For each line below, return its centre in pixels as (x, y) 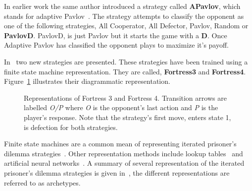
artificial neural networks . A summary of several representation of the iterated (124, 163)
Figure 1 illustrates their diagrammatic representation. (87, 81)
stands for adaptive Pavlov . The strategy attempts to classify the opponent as (124, 16)
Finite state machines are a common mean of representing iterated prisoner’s (120, 144)
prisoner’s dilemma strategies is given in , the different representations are (117, 172)
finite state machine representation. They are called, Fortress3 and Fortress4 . (125, 71)
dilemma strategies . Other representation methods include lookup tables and (124, 153)
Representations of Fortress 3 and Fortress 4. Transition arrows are (125, 97)
